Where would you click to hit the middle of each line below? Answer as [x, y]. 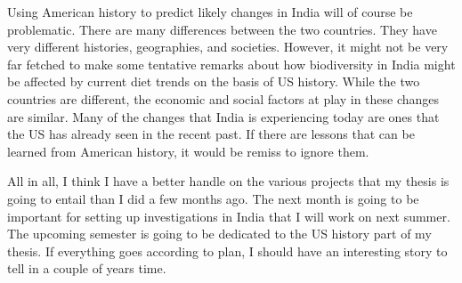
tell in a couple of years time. [87, 268]
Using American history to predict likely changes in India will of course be [210, 12]
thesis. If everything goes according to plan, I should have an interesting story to [227, 251]
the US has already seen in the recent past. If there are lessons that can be [211, 134]
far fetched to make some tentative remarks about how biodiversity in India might [231, 64]
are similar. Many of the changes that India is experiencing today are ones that [223, 116]
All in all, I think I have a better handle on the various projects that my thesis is [228, 181]
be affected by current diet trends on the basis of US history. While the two [214, 81]
